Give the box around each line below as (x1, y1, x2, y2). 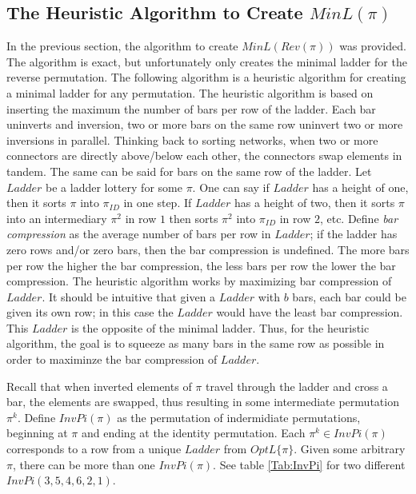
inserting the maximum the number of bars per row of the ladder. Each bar (6, 100, 376, 117)
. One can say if (192, 178, 270, 195)
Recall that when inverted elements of (6, 377, 192, 394)
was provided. (339, 38, 406, 54)
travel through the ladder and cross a (205, 377, 388, 394)
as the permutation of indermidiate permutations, (117, 408, 361, 425)
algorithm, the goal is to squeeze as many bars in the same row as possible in (6, 335, 385, 352)
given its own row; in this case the (6, 304, 174, 321)
